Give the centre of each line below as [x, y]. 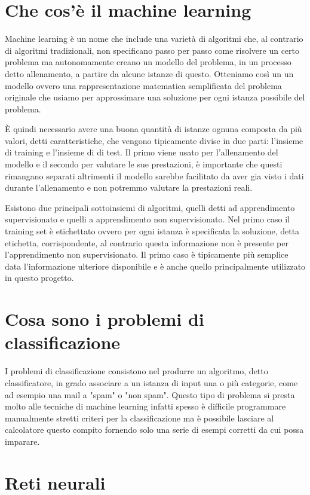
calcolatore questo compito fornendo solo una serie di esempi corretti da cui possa [154, 430]
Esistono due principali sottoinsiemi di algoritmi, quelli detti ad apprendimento [150, 207]
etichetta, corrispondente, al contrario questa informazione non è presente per [147, 242]
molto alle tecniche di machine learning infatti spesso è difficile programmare [145, 406]
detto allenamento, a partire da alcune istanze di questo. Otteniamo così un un [149, 73]
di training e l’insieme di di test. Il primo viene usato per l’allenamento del [142, 152]
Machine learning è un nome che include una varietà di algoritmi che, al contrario [154, 39]
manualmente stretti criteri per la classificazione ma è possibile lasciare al [139, 418]
